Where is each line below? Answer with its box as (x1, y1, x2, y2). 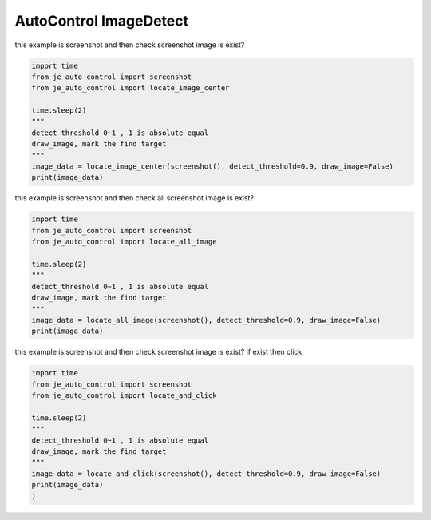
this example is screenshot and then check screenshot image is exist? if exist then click (14, 347, 302, 357)
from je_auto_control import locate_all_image (31, 237, 217, 247)
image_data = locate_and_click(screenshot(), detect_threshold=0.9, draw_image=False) (31, 469, 382, 478)
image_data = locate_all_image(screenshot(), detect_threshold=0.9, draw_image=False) (31, 316, 382, 324)
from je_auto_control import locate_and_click (31, 391, 217, 400)
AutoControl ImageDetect (14, 12, 189, 30)
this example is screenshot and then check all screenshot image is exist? (14, 193, 255, 203)
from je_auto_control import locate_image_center (31, 84, 230, 93)
